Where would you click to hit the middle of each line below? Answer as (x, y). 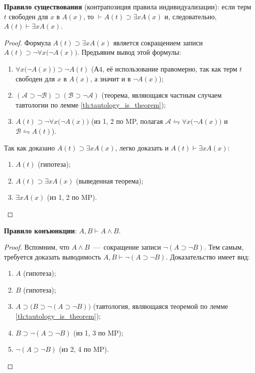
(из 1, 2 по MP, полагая (127, 121)
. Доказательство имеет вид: (208, 256)
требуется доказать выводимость (53, 256)
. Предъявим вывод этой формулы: (129, 52)
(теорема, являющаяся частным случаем (162, 95)
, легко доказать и (142, 147)
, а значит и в (110, 78)
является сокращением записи (158, 42)
